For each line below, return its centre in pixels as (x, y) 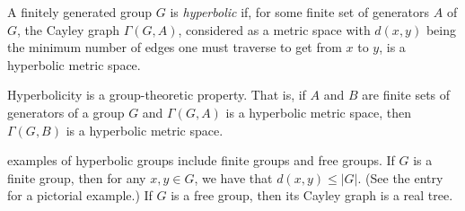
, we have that (233, 177)
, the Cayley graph (69, 29)
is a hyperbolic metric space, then (318, 112)
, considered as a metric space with (274, 29)
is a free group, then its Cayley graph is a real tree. (312, 195)
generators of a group (66, 112)
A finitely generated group (80, 12)
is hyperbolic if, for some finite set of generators (300, 12)
